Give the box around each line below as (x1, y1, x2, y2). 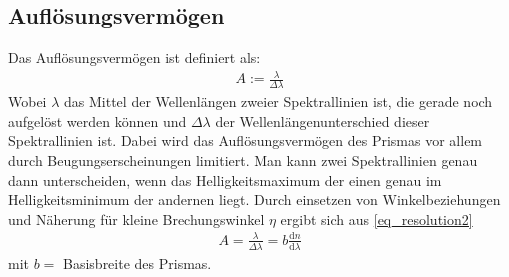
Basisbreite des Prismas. (63, 252, 212, 273)
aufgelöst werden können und (8, 110, 187, 131)
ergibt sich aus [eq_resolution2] (280, 208, 473, 229)
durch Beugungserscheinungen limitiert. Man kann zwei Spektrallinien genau (8, 149, 478, 170)
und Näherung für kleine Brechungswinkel (8, 208, 265, 229)
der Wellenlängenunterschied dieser (215, 110, 430, 131)
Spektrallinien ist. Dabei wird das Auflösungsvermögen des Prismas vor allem (8, 130, 483, 151)
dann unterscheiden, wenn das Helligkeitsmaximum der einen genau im (8, 169, 442, 190)
